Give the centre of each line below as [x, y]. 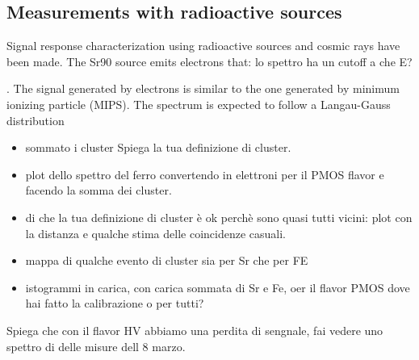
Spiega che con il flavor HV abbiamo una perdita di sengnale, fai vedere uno [195, 330]
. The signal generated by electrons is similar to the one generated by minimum [203, 88]
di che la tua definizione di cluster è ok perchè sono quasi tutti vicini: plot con [219, 217]
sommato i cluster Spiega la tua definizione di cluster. [158, 147]
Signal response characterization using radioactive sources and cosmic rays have [203, 46]
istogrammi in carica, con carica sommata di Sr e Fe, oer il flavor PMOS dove [218, 287]
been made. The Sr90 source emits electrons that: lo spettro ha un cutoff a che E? [209, 61]
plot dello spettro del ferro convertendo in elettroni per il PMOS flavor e [205, 174]
